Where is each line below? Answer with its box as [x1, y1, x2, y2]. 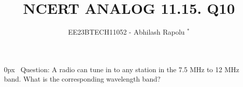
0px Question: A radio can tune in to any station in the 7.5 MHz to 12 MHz [4, 64, 240, 74]
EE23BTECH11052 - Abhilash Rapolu [68, 27, 185, 37]
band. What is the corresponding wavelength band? [4, 74, 161, 84]
